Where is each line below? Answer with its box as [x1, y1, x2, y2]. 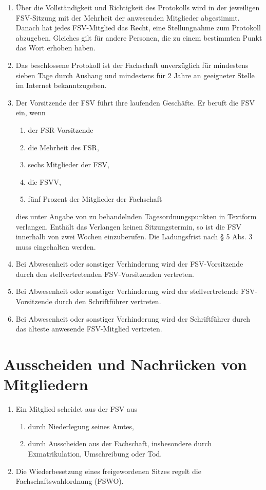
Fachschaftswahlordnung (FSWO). [15, 476, 124, 486]
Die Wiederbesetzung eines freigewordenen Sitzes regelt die [15, 465, 201, 476]
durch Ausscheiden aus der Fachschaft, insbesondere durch [28, 438, 212, 449]
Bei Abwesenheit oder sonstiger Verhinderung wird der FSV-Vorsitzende [15, 258, 243, 269]
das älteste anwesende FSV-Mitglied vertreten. [15, 323, 162, 334]
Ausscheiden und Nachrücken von [4, 354, 247, 375]
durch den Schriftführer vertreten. [54, 296, 161, 307]
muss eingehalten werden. [15, 241, 96, 252]
